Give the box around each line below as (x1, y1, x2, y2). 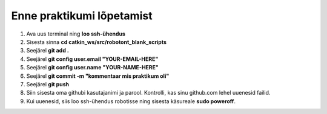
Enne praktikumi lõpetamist (11, 9, 153, 22)
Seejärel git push (26, 80, 70, 87)
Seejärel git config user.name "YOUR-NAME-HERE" (26, 64, 159, 71)
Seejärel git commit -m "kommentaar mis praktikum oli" (26, 72, 170, 80)
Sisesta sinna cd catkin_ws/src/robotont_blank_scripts (26, 38, 167, 45)
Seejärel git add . (26, 47, 69, 54)
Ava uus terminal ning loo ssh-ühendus (26, 30, 125, 37)
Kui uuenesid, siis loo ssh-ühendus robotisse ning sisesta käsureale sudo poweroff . (26, 97, 236, 105)
